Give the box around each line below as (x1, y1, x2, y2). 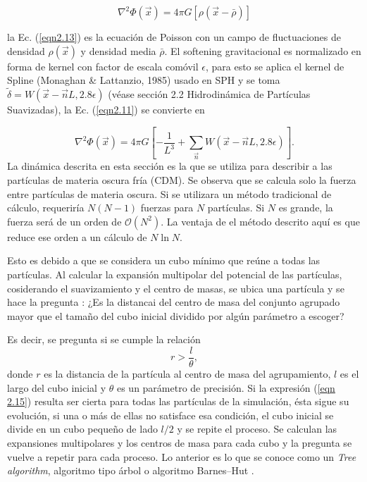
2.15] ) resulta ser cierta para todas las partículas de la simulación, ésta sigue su (7, 394, 349, 409)
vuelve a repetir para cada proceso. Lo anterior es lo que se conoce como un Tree (7, 449, 356, 464)
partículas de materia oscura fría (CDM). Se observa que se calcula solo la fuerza (7, 172, 356, 187)
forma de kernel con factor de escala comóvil (7, 58, 199, 73)
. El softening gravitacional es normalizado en (164, 43, 361, 58)
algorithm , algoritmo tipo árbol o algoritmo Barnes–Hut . (7, 463, 254, 478)
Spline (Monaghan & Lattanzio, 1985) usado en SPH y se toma (7, 73, 280, 87)
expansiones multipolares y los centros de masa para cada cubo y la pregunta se (7, 435, 352, 450)
